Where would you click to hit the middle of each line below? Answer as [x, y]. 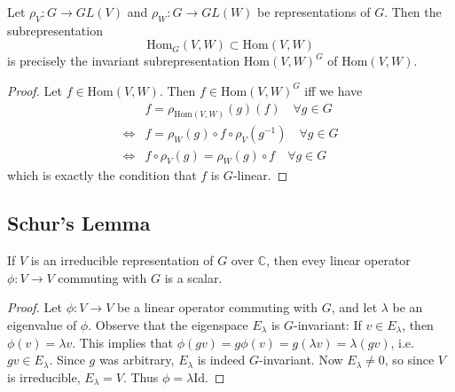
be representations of [314, 12]
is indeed [221, 360]
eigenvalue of [42, 324]
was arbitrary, [137, 360]
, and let [354, 307]
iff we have [333, 90]
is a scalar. [193, 277]
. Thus [141, 376]
